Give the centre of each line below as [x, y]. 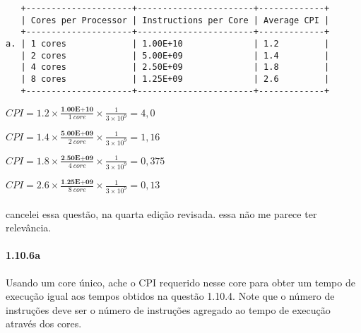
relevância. [29, 228]
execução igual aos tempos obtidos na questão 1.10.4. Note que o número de [170, 296]
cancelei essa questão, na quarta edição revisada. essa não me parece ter [161, 213]
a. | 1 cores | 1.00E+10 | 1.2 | [168, 43]
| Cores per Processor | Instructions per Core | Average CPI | [175, 20]
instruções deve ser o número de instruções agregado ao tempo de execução [168, 309]
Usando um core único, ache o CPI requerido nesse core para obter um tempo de [180, 282]
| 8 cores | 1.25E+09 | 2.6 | [175, 79]
